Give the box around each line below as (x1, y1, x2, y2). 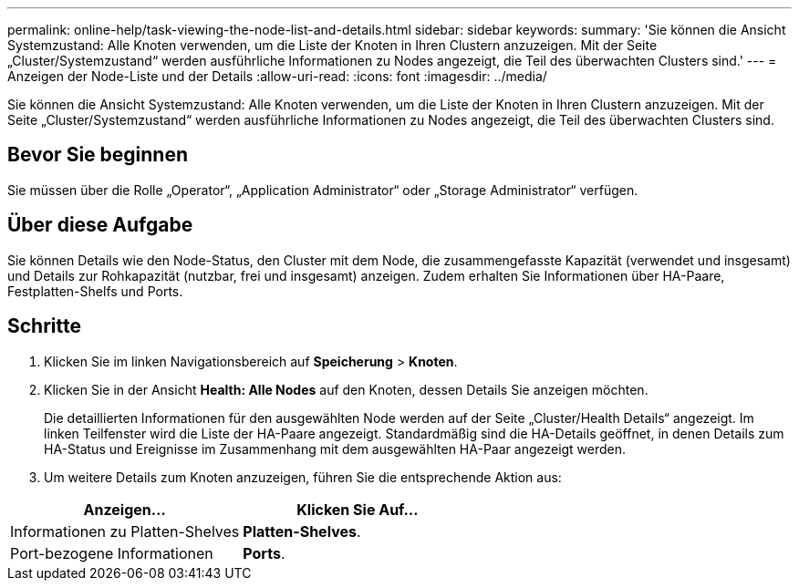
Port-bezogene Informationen (10, 543, 213, 562)
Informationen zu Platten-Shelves (10, 521, 240, 541)
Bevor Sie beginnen (7, 143, 189, 167)
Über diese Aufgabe (7, 213, 193, 237)
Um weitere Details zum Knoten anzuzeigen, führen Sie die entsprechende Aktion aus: (44, 469, 562, 485)
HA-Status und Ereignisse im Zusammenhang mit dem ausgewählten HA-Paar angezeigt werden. (44, 440, 627, 457)
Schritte (7, 315, 81, 338)
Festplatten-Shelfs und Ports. (7, 283, 183, 299)
